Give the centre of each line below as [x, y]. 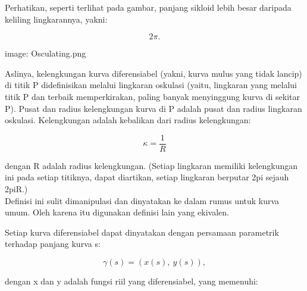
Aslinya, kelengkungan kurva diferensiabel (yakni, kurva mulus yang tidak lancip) [153, 73]
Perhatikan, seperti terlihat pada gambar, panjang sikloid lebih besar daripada [148, 7]
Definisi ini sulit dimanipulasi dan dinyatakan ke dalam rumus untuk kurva [142, 200]
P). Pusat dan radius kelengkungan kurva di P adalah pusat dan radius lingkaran [153, 108]
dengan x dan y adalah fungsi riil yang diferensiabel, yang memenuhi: [131, 281]
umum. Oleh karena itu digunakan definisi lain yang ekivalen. [117, 212]
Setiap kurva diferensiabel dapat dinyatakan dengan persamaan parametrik [142, 232]
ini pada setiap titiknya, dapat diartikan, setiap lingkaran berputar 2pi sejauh [147, 177]
